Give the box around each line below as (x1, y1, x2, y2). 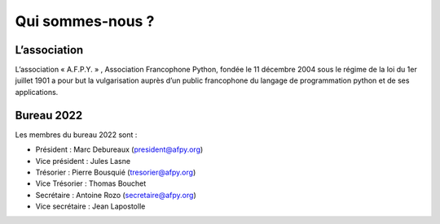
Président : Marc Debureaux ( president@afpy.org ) (35, 144, 204, 154)
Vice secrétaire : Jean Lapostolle (35, 201, 146, 211)
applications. (15, 87, 59, 97)
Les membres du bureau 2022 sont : (15, 130, 138, 140)
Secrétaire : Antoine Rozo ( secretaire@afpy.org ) (35, 190, 196, 200)
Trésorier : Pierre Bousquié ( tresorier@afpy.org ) (35, 167, 196, 177)
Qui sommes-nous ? (15, 12, 155, 30)
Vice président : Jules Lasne (35, 156, 130, 166)
